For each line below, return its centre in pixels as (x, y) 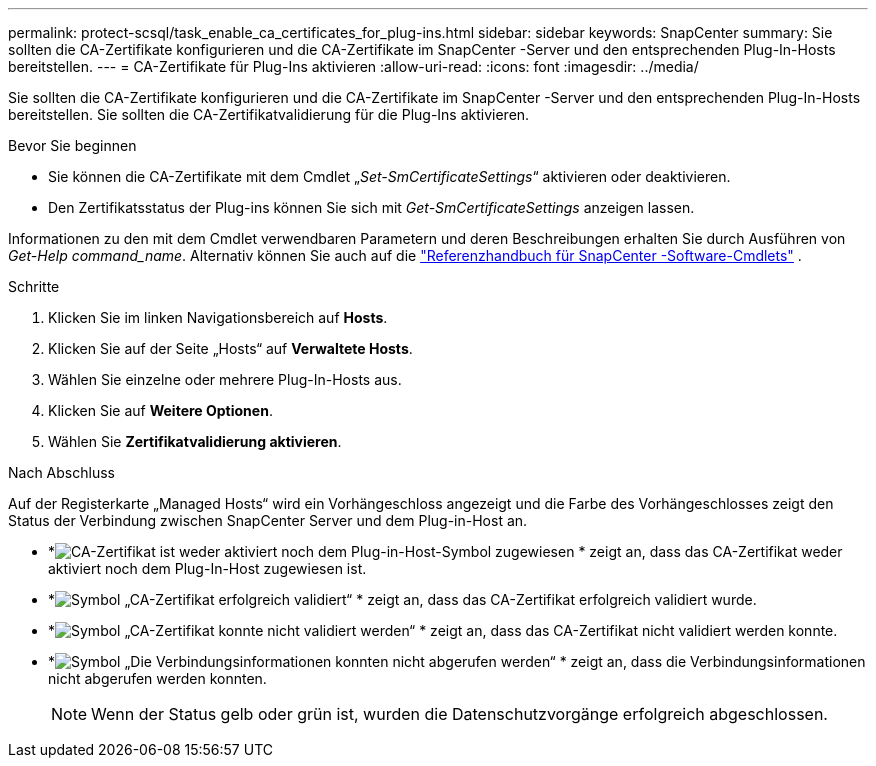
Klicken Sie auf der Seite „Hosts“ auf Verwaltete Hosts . (230, 348)
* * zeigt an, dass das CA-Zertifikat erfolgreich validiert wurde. (402, 599)
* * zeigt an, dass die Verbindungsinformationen (457, 661)
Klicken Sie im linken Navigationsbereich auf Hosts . (218, 317)
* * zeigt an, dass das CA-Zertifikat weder (445, 551)
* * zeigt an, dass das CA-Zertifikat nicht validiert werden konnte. (443, 630)
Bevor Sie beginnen (72, 145)
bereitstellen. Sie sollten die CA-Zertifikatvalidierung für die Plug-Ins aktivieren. (269, 114)
